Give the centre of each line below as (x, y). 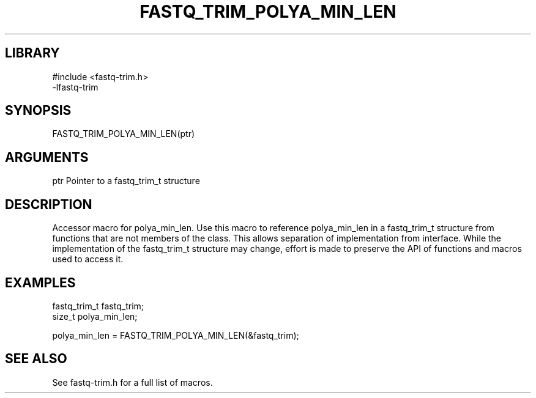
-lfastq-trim (75, 87)
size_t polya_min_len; (95, 316)
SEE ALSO (36, 359)
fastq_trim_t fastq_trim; (98, 306)
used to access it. (88, 259)
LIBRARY (32, 53)
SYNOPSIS (38, 111)
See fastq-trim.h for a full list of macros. (132, 382)
